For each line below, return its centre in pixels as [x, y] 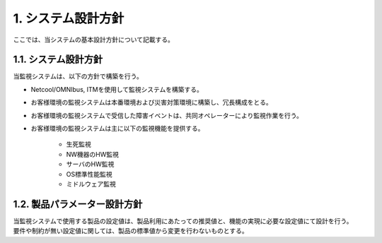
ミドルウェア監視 [91, 184]
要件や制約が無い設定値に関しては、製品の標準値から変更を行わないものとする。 [131, 231]
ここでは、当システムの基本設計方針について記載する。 [94, 40]
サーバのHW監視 [90, 164]
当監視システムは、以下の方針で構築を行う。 [78, 76]
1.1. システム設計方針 [58, 60]
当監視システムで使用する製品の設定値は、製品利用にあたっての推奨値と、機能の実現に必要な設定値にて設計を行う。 [183, 221]
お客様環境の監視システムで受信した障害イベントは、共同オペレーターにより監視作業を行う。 [167, 115]
